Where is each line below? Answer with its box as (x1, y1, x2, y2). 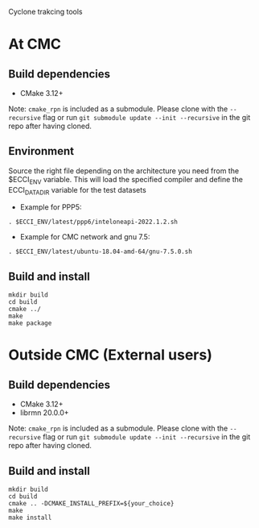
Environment (8, 144, 75, 158)
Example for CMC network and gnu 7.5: (19, 232, 150, 242)
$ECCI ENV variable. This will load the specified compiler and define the (8, 174, 244, 186)
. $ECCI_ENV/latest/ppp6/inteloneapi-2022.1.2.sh (8, 218, 179, 227)
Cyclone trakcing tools (8, 7, 83, 16)
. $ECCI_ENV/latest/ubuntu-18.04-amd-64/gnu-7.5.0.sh (8, 247, 193, 256)
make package (8, 319, 52, 327)
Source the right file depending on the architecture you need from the (8, 165, 240, 176)
